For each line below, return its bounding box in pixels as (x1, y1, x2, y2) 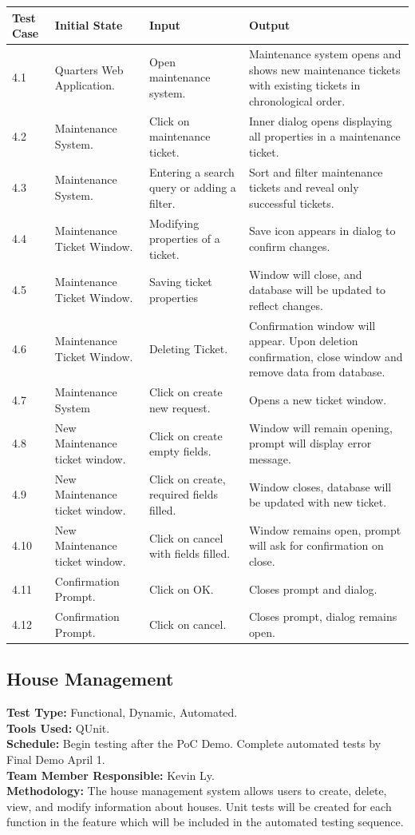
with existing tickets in (248, 77, 361, 93)
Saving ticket (148, 273, 212, 290)
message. (248, 450, 291, 467)
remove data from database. (248, 364, 385, 380)
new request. (148, 399, 211, 416)
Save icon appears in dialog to (248, 222, 396, 239)
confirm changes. (248, 238, 330, 255)
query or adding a (148, 179, 236, 196)
